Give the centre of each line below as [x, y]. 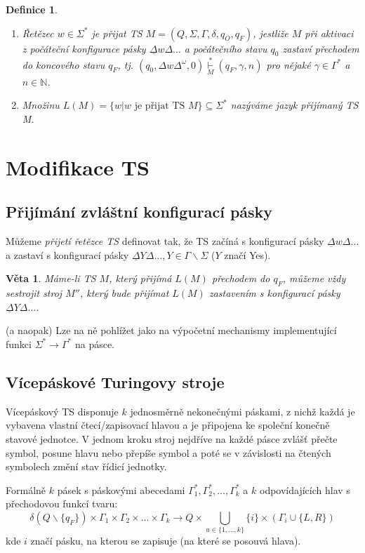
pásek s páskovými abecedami [121, 489]
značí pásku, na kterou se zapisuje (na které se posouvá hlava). [166, 541]
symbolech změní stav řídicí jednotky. [86, 466]
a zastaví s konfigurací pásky [67, 254]
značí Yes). [247, 254]
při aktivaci [329, 33]
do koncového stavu [64, 64]
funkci [19, 344]
